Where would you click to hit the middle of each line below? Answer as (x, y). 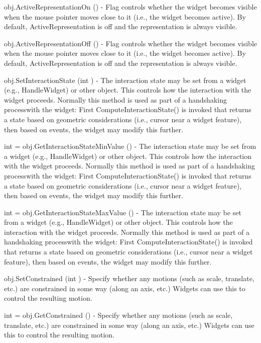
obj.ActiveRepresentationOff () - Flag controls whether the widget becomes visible (131, 43)
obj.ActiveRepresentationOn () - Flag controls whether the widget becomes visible (130, 7)
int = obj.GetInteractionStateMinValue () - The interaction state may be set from (130, 146)
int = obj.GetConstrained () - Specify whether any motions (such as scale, (118, 315)
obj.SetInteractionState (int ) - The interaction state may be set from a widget (125, 80)
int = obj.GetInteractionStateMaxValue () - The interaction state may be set (123, 212)
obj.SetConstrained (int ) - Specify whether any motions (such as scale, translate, (129, 278)
